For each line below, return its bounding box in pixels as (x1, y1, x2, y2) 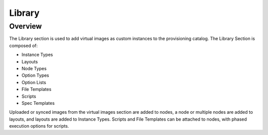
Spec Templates (21, 100, 55, 106)
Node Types (21, 65, 47, 71)
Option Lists (21, 79, 47, 85)
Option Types (21, 72, 50, 79)
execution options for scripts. (9, 123, 69, 129)
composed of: (9, 43, 38, 48)
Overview (9, 22, 42, 31)
